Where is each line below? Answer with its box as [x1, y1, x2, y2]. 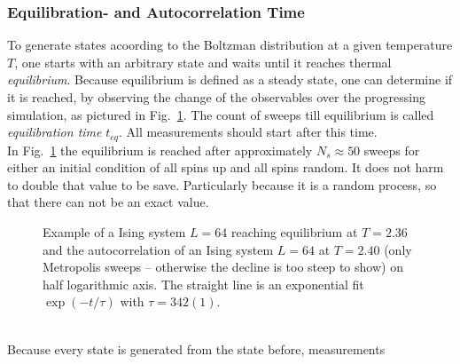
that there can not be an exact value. [7, 193, 209, 211]
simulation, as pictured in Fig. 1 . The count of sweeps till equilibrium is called [7, 105, 434, 123]
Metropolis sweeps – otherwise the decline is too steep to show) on [43, 257, 403, 276]
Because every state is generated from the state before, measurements [7, 339, 386, 358]
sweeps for [363, 140, 420, 159]
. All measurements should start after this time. [118, 123, 378, 141]
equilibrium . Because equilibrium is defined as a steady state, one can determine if [7, 70, 453, 89]
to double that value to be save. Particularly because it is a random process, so [7, 175, 437, 194]
